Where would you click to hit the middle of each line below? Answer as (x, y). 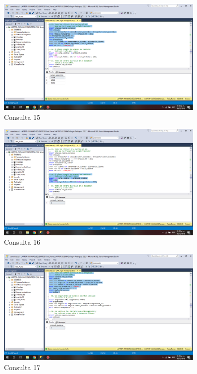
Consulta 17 (22, 367)
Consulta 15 (22, 117)
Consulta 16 (22, 242)
